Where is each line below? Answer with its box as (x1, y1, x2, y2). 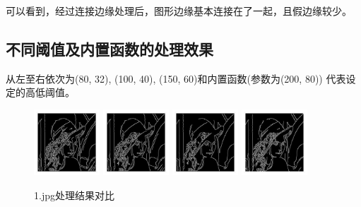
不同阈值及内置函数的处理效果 (6, 37, 213, 59)
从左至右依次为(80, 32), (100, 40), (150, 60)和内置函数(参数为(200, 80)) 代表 (6, 71, 346, 85)
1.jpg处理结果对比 (34, 187, 114, 202)
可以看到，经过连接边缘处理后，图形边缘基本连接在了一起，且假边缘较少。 (6, 4, 352, 18)
